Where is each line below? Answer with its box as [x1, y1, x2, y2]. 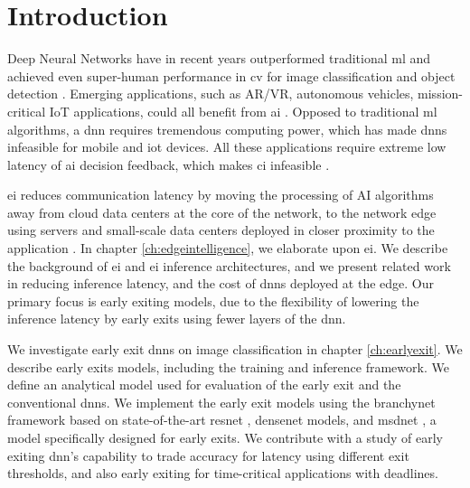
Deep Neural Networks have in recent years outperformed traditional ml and [7, 49, 431, 68]
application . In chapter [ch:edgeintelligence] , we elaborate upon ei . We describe [7, 239, 448, 258]
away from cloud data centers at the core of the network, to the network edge [7, 202, 437, 221]
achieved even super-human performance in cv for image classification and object [7, 66, 456, 85]
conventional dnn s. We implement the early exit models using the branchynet [7, 392, 436, 411]
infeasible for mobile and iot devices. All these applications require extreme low [7, 137, 446, 156]
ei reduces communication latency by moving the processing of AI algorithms [7, 185, 434, 204]
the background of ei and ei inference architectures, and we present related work [7, 256, 451, 275]
